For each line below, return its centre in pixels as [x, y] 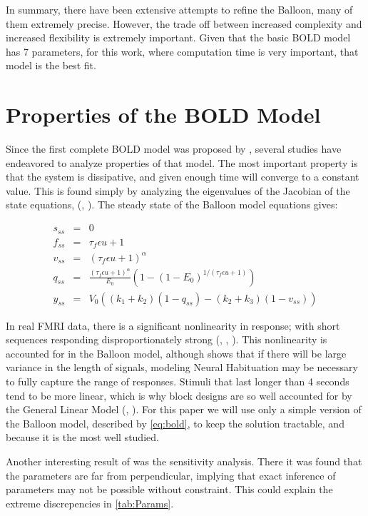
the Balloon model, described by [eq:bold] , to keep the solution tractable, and [175, 423]
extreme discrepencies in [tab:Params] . [90, 503]
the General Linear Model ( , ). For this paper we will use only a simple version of [184, 409]
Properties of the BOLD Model [163, 115]
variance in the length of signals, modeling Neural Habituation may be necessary [182, 367]
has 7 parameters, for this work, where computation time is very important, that [182, 51]
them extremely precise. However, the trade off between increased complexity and [184, 23]
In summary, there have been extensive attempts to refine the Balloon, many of [179, 9]
